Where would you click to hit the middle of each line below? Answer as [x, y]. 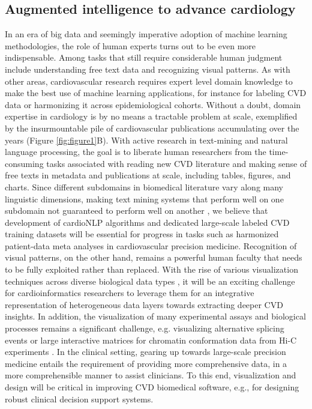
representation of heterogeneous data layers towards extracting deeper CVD [144, 304]
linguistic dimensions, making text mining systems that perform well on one [144, 198]
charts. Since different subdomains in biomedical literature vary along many [144, 186]
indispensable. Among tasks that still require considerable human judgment [144, 57]
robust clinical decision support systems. [79, 398]
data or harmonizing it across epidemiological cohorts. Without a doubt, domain [153, 104]
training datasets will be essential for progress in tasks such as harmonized [142, 234]
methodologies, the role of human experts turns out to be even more [130, 45]
